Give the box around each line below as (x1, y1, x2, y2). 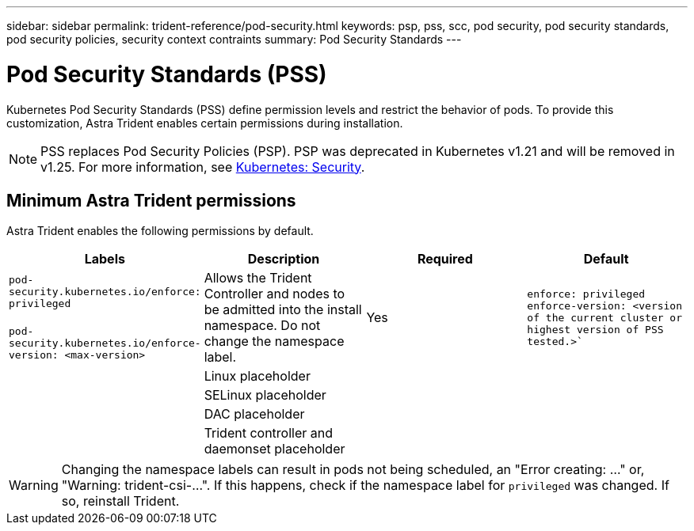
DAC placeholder (204, 406, 305, 423)
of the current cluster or (527, 311, 683, 324)
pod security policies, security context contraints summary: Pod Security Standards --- (6, 32, 462, 46)
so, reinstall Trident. (61, 493, 180, 510)
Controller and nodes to (204, 286, 345, 302)
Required (417, 251, 473, 267)
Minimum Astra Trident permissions (6, 190, 296, 211)
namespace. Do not (204, 317, 321, 334)
